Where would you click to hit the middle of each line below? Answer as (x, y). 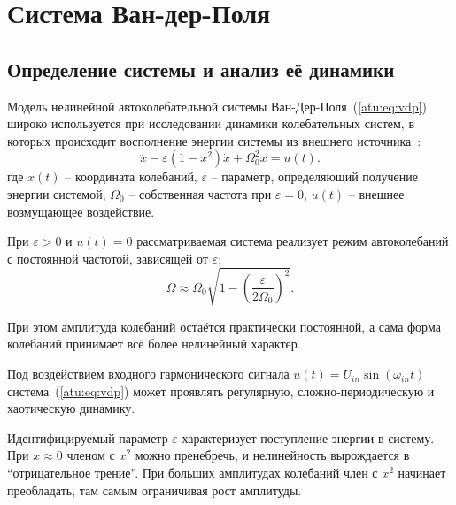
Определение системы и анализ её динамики (201, 69)
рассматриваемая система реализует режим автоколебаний (293, 241)
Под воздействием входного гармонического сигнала (148, 374)
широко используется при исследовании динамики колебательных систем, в (211, 123)
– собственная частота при (200, 193)
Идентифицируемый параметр (88, 437)
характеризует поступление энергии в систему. (308, 437)
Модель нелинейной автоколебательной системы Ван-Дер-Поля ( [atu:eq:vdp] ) (217, 106)
